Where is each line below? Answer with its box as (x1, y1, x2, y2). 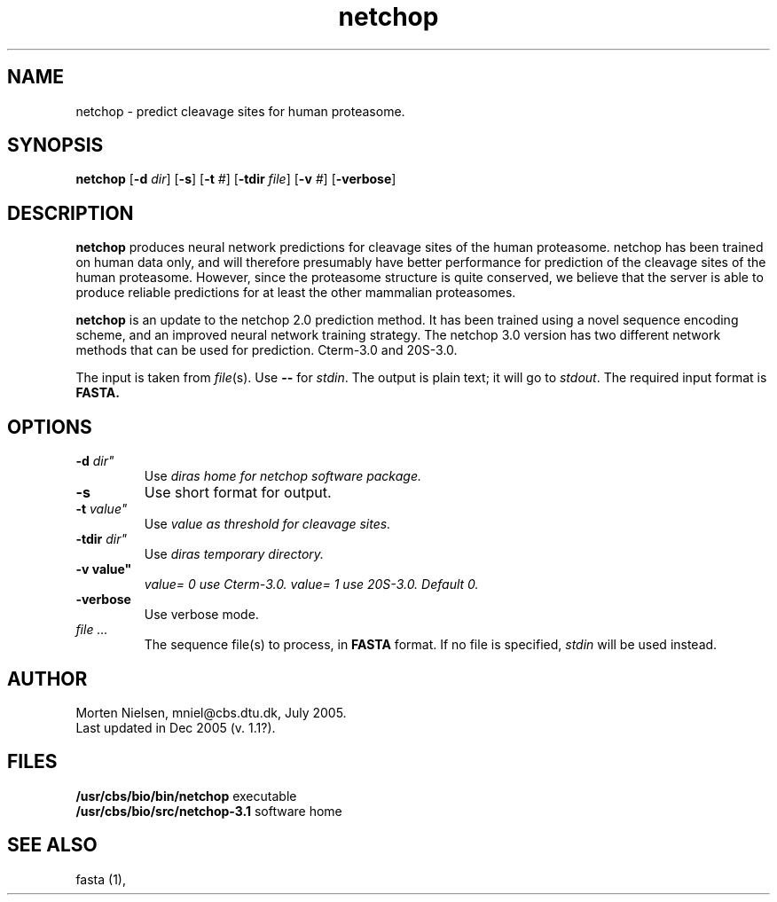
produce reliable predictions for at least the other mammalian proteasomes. (75, 285, 516, 301)
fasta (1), (75, 871, 126, 887)
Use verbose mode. (144, 607, 259, 623)
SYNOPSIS (7, 134, 104, 157)
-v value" (75, 561, 132, 577)
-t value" (75, 501, 128, 517)
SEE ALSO (7, 834, 98, 857)
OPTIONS (7, 415, 92, 438)
